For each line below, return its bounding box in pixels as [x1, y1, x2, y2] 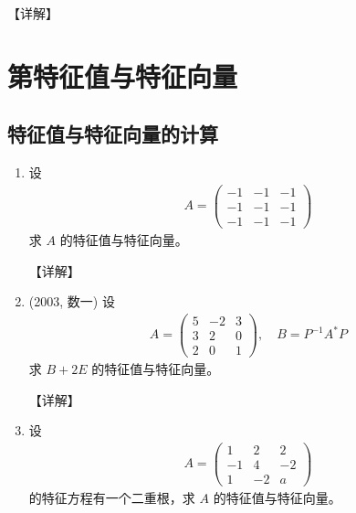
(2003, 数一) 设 [28, 292, 115, 311]
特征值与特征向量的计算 [7, 120, 218, 148]
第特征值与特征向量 [7, 57, 238, 94]
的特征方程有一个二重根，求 [28, 487, 195, 507]
